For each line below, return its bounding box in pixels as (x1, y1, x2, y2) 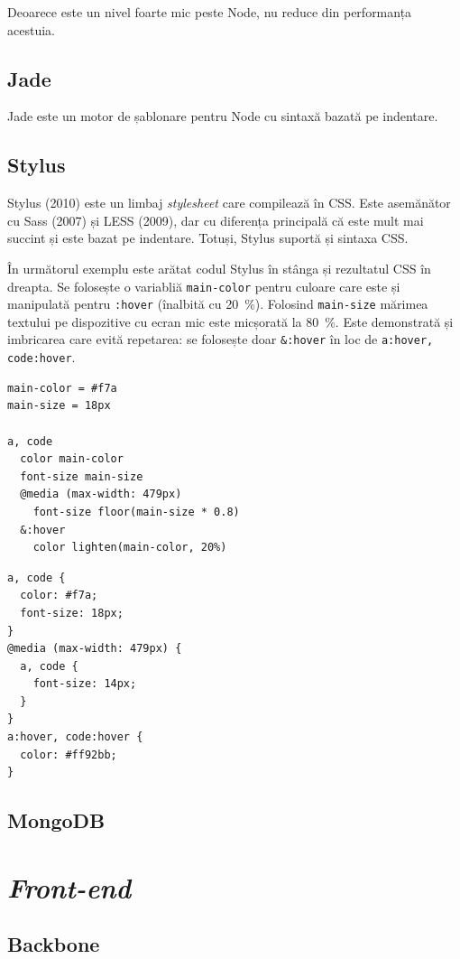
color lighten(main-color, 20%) (32, 541, 227, 554)
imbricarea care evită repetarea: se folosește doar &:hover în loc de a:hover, (7, 330, 434, 349)
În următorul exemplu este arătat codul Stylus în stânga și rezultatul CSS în (7, 258, 431, 277)
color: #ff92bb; (20, 748, 117, 761)
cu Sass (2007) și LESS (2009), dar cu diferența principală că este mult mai (7, 210, 424, 229)
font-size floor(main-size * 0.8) (32, 505, 240, 518)
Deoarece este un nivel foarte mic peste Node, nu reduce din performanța (7, 3, 412, 21)
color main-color (20, 452, 124, 466)
